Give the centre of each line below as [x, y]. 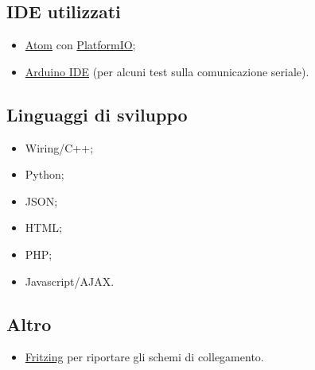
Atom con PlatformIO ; [80, 45]
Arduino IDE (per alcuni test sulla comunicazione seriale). [167, 71]
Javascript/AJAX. [70, 281]
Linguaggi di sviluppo [97, 114]
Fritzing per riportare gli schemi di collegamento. [144, 357]
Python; [45, 174]
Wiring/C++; [59, 147]
